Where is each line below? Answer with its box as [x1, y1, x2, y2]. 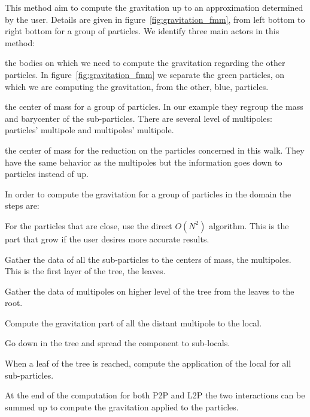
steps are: [5, 199, 39, 212]
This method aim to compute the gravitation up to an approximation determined [5, 1, 303, 13]
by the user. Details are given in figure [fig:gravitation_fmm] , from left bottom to [5, 13, 305, 25]
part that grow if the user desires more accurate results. [5, 232, 209, 245]
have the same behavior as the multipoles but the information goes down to [5, 155, 282, 168]
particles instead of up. [5, 167, 89, 180]
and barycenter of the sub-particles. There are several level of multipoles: [5, 112, 272, 124]
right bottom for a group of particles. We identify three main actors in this [5, 25, 279, 37]
